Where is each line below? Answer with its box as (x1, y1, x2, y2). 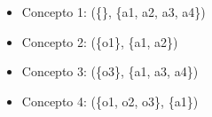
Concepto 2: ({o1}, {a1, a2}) (21, 32, 178, 51)
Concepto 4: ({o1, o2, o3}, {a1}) (21, 91, 199, 110)
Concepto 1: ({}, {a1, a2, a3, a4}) (21, 3, 206, 20)
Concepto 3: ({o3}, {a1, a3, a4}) (21, 62, 199, 81)
